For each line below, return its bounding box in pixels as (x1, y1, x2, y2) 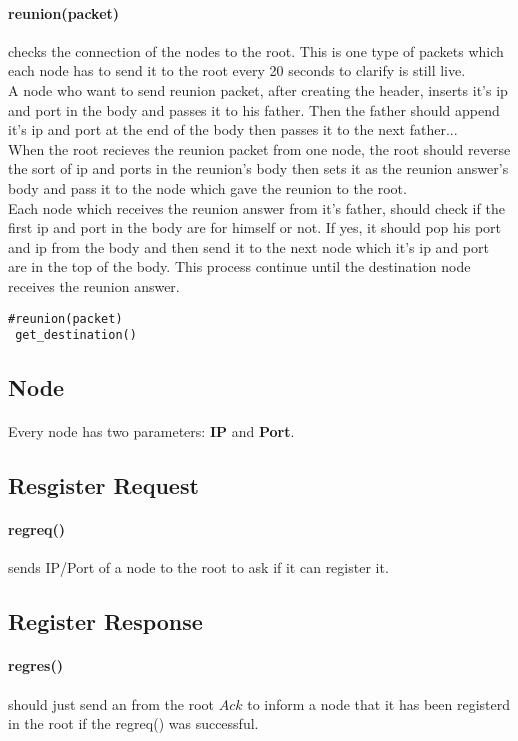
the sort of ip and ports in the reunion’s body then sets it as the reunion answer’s (8, 158, 509, 179)
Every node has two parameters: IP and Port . (8, 421, 295, 442)
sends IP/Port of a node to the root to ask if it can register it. (8, 557, 389, 578)
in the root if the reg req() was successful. (8, 713, 259, 734)
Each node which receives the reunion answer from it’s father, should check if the (8, 197, 505, 218)
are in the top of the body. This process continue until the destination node (8, 256, 471, 277)
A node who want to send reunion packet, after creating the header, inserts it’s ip (8, 79, 508, 100)
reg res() (8, 655, 63, 676)
